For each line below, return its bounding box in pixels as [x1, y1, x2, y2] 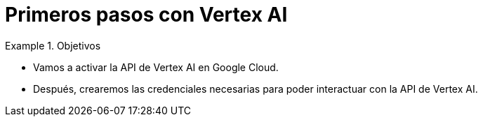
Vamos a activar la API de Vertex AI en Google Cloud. [33, 61, 279, 73]
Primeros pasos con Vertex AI [5, 3, 288, 26]
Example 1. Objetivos [5, 39, 101, 52]
